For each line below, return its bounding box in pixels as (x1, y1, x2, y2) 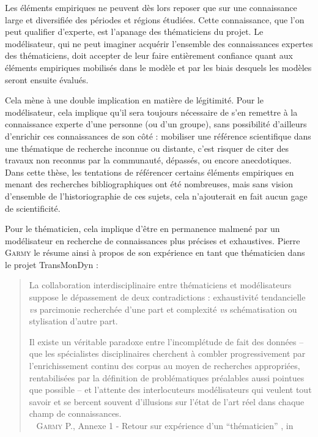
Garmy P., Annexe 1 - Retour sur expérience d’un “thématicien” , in (36, 419, 294, 431)
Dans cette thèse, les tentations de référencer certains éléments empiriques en (5, 165, 294, 178)
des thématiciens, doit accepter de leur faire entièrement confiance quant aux (5, 49, 293, 62)
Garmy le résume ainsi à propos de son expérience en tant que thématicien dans (5, 246, 305, 259)
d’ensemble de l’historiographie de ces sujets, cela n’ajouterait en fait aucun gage (5, 189, 308, 202)
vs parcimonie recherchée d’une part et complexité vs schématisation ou (29, 302, 297, 315)
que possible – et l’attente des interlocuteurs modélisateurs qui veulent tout (29, 383, 312, 396)
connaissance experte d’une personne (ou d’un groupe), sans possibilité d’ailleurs (5, 118, 307, 130)
